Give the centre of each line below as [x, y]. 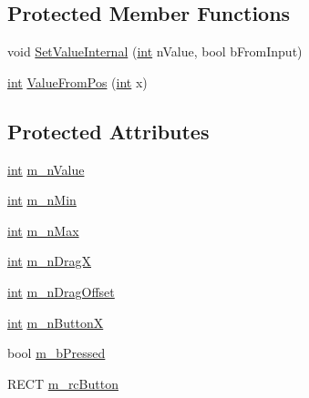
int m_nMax [43, 230]
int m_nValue [46, 169]
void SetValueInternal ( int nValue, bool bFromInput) [155, 51]
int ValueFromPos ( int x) [77, 82]
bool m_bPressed [57, 353]
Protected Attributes [108, 131]
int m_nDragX [50, 261]
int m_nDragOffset [61, 291]
